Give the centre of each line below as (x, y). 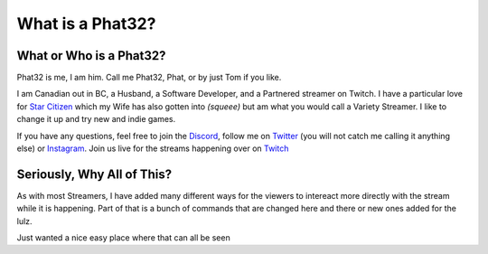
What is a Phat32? (86, 24)
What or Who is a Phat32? (91, 56)
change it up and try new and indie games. (96, 119)
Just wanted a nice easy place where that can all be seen (123, 238)
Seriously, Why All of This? (94, 174)
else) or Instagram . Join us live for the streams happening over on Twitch (153, 148)
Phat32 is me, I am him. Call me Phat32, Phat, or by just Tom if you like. (149, 78)
